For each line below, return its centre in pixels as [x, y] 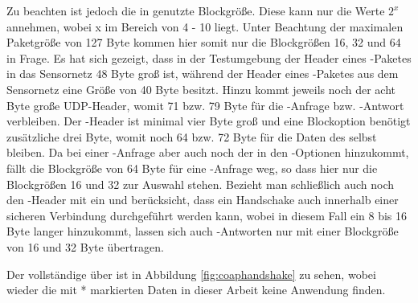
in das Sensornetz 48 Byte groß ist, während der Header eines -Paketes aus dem [203, 74]
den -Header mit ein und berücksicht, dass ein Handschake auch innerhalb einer [203, 200]
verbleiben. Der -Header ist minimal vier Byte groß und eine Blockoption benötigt [209, 121]
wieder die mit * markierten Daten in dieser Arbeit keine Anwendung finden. [196, 290]
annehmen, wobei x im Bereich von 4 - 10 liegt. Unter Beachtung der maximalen [205, 26]
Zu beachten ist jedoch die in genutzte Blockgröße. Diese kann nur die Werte [196, 10]
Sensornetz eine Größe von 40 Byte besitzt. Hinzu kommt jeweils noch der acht [201, 89]
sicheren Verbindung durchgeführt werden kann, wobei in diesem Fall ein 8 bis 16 [207, 215]
